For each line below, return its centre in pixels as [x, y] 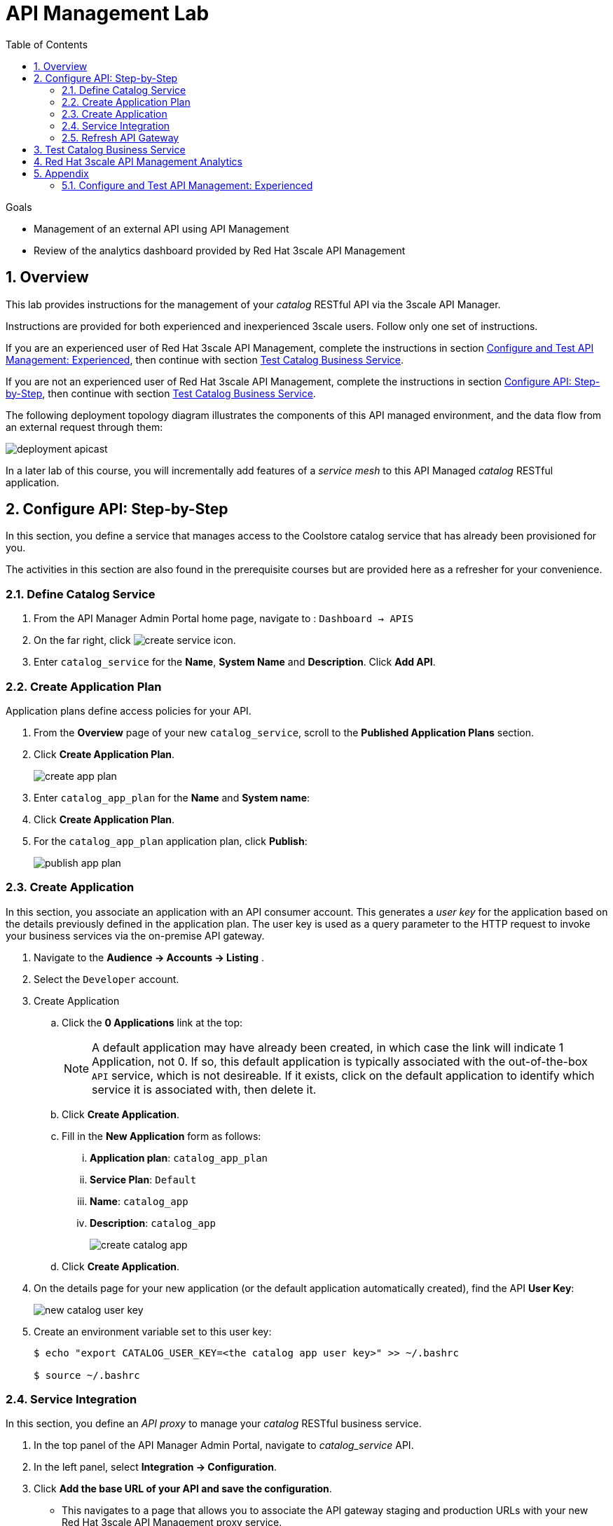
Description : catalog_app [153, 1223]
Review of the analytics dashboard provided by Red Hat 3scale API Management [220, 250]
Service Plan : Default [143, 1179]
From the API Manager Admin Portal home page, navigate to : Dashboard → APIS [224, 619]
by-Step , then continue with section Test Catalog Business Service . [161, 393]
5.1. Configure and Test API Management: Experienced [187, 185]
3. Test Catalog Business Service [110, 149]
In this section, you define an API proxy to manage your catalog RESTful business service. [214, 1424]
